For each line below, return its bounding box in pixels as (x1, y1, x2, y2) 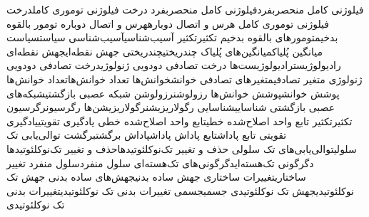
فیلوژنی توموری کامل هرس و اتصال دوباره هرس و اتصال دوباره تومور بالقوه (6, 16, 330, 31)
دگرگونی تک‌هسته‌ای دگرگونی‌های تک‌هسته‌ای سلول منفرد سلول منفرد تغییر (6, 155, 314, 170)
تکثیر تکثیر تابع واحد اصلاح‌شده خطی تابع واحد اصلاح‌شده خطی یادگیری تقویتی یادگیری (6, 113, 353, 128)
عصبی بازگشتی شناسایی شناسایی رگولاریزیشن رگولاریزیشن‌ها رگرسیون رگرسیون (6, 100, 335, 115)
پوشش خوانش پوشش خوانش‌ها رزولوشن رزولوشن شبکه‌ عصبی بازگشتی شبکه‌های (6, 85, 340, 100)
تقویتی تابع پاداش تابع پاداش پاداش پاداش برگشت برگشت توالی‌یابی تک (6, 127, 287, 142)
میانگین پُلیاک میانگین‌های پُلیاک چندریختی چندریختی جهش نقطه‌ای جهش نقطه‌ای (6, 43, 323, 58)
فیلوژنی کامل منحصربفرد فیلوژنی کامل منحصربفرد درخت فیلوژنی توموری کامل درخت (6, 2, 364, 16)
